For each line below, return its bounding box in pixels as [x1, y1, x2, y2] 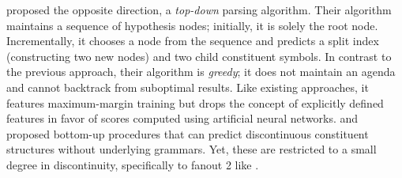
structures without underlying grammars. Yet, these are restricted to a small [6, 141, 377, 157]
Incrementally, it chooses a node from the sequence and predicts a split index [6, 32, 379, 49]
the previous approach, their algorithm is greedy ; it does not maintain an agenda [6, 63, 396, 80]
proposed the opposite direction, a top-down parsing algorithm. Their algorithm [6, 2, 392, 17]
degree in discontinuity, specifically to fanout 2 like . [6, 156, 259, 172]
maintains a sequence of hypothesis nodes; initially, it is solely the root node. [6, 17, 378, 33]
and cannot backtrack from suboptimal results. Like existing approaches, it [6, 78, 369, 95]
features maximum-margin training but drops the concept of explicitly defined [6, 94, 384, 111]
